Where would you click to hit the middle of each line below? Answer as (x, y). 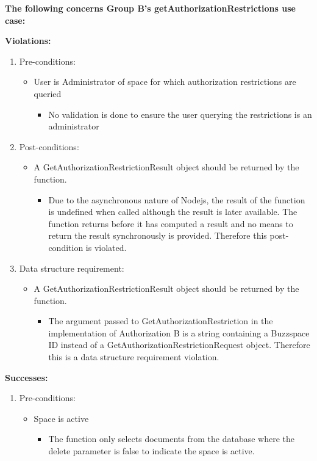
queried (48, 93)
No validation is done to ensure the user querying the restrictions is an (180, 114)
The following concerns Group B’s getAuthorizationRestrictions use (150, 8)
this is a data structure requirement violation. (134, 357)
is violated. (106, 247)
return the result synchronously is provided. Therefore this (158, 235)
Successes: (27, 377)
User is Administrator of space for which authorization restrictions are (165, 82)
